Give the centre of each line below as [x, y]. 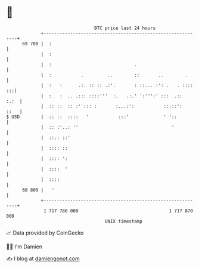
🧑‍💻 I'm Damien [24, 247]
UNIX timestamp [124, 221]
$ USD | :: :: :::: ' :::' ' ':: [92, 117]
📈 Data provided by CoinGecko [45, 233]
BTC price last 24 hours [125, 28]
